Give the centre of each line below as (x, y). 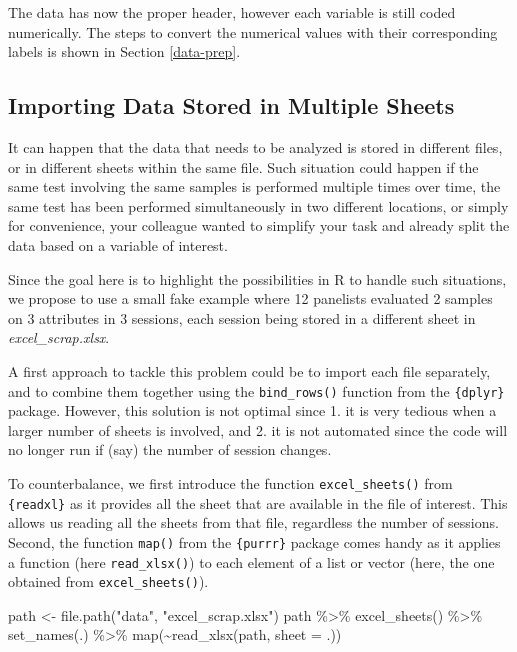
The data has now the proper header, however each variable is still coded (232, 12)
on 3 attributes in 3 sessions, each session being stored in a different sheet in (242, 317)
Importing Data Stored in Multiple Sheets (231, 105)
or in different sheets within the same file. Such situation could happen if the (243, 166)
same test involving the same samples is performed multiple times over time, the (254, 186)
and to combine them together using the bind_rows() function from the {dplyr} (256, 390)
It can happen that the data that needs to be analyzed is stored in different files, (255, 146)
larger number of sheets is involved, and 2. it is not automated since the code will (258, 429)
